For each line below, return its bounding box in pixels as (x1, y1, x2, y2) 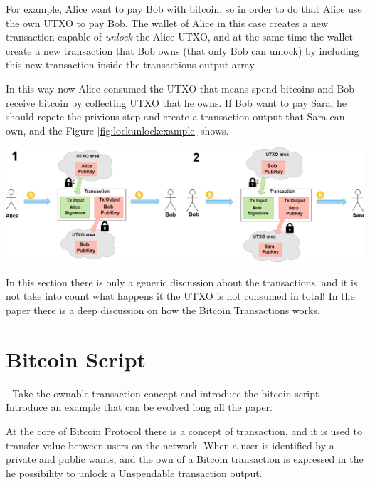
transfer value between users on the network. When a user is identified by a (6, 437, 334, 452)
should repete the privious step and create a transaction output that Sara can (6, 109, 345, 124)
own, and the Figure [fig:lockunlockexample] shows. (6, 122, 229, 137)
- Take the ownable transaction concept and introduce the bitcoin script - (6, 385, 326, 400)
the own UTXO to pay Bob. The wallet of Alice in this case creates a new (6, 15, 329, 30)
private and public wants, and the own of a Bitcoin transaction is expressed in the (6, 452, 364, 466)
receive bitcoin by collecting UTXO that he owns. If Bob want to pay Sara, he (6, 95, 347, 110)
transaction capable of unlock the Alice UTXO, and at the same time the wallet (6, 29, 353, 44)
